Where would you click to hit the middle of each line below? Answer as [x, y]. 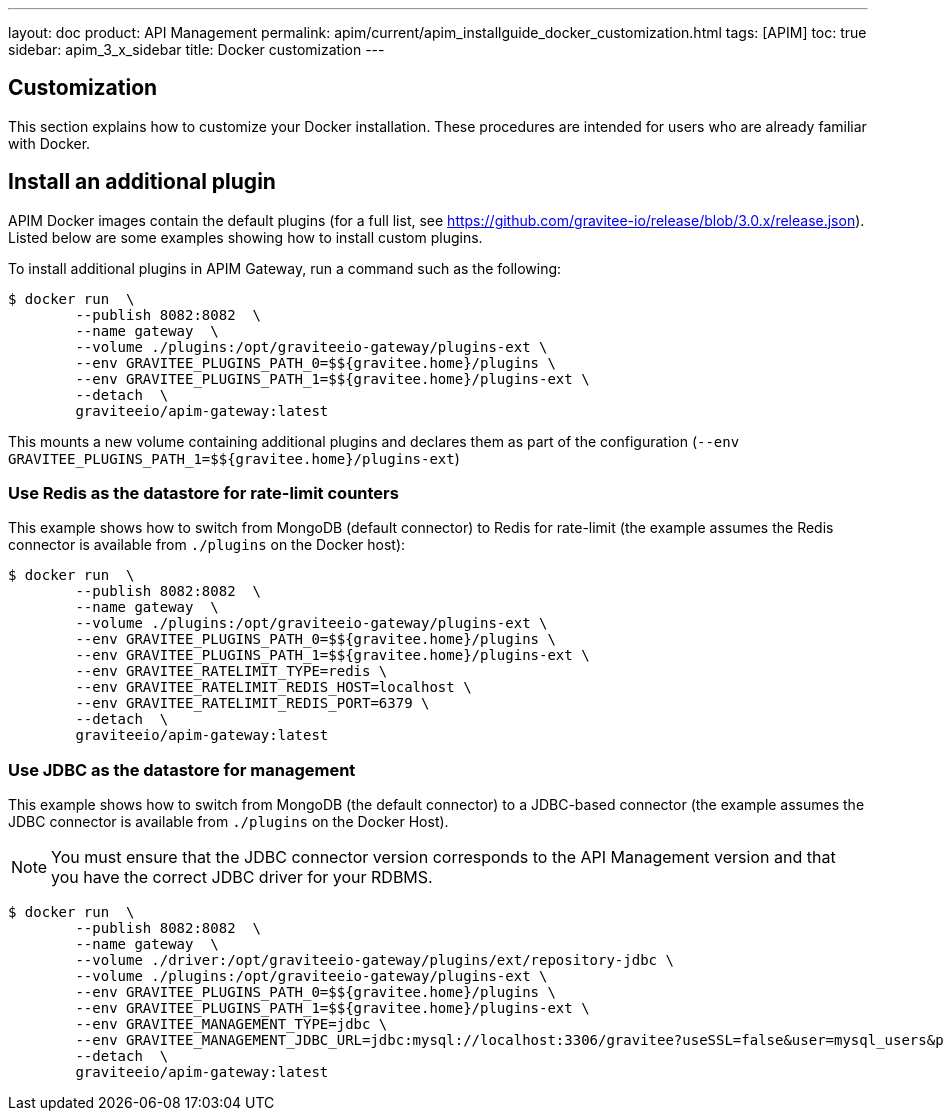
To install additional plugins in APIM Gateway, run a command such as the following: [285, 268]
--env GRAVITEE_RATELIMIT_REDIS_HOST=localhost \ [273, 687]
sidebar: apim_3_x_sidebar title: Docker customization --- [196, 49]
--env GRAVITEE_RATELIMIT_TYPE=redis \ [231, 671]
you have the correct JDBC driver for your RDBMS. [242, 877]
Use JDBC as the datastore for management [182, 769]
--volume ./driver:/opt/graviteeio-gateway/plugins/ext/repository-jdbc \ [374, 960]
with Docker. [49, 143]
